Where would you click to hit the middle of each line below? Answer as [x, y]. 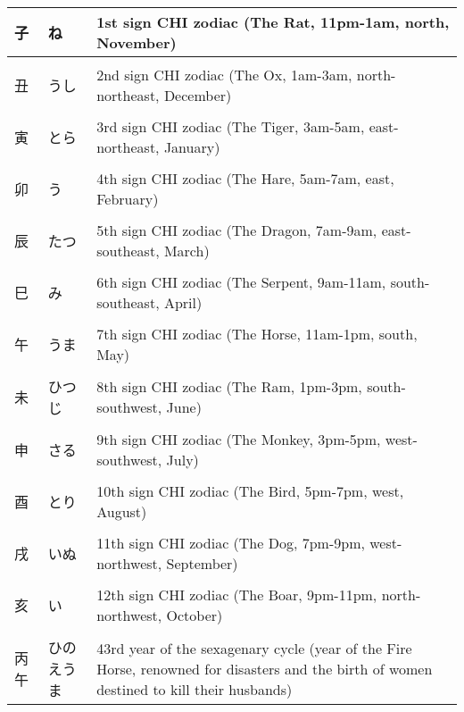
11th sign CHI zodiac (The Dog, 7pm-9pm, [231, 543]
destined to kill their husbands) [195, 689]
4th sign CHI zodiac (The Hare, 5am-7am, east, [245, 178]
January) [192, 147]
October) [195, 615]
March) [186, 251]
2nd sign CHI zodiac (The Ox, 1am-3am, [224, 75]
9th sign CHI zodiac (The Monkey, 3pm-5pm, [239, 439]
